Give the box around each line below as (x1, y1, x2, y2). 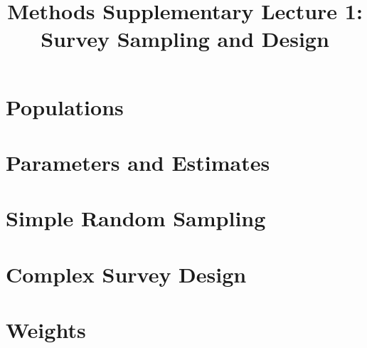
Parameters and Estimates (6, 147, 270, 176)
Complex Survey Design (6, 259, 247, 288)
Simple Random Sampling (6, 204, 266, 233)
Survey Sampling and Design (41, 24, 329, 53)
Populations (6, 92, 124, 121)
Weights (6, 315, 86, 344)
